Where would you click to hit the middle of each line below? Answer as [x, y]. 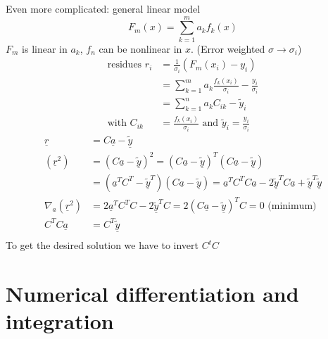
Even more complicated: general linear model [103, 8]
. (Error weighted [228, 48]
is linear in [45, 48]
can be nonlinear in [140, 48]
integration [60, 321]
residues [125, 65]
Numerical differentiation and [152, 293]
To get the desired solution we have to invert [102, 245]
